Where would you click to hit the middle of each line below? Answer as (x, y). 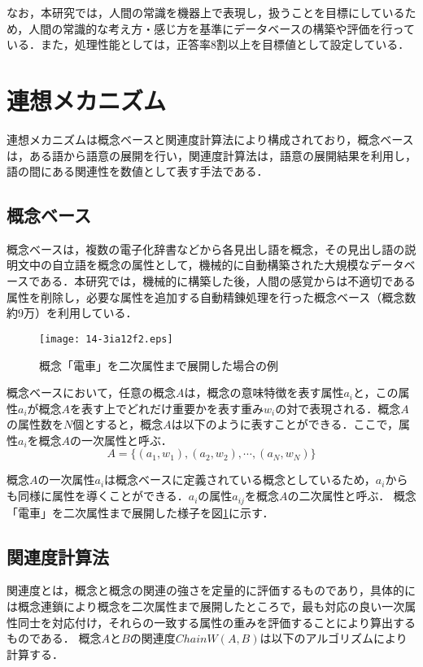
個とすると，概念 (118, 424)
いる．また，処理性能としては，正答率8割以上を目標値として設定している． (208, 44)
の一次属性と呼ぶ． (121, 440)
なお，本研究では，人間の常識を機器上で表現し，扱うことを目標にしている (206, 12)
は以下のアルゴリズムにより (334, 638)
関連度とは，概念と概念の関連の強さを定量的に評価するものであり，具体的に (211, 590)
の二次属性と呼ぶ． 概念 (352, 496)
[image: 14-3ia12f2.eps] (106, 339)
